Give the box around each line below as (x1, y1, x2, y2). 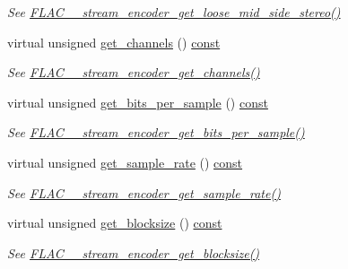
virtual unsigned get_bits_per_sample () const (7, 92, 268, 111)
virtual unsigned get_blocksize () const (7, 213, 222, 232)
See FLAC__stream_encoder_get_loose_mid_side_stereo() (7, 3, 341, 21)
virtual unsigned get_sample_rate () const (7, 152, 243, 171)
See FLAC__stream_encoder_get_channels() (7, 63, 260, 82)
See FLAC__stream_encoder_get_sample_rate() (7, 183, 281, 202)
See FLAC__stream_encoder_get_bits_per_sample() (7, 123, 305, 142)
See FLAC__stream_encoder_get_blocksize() (7, 243, 260, 262)
